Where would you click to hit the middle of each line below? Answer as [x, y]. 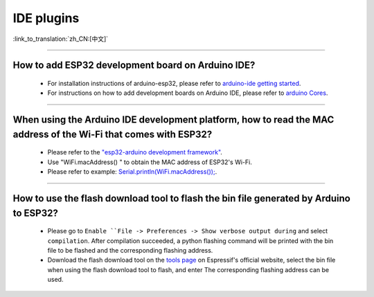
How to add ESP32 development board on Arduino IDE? [134, 65]
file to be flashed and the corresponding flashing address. [130, 250]
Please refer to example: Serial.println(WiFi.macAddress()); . [132, 172]
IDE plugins [46, 18]
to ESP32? [35, 213]
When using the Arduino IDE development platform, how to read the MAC [173, 120]
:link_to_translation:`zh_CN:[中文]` [61, 39]
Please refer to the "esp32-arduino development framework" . [135, 152]
